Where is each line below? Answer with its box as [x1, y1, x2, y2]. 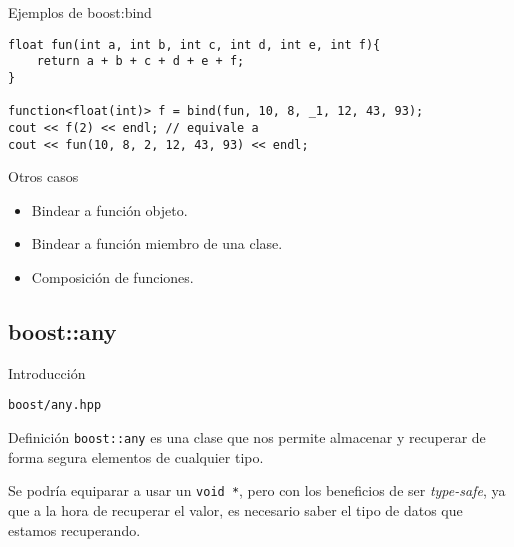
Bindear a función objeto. [31, 199, 188, 220]
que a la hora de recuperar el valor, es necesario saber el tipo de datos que [8, 499, 463, 520]
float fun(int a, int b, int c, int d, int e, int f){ [8, 37, 381, 52]
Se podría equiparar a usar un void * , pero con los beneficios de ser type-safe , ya [8, 480, 506, 501]
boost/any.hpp [8, 398, 102, 413]
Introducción [8, 362, 86, 383]
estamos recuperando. [8, 519, 141, 540]
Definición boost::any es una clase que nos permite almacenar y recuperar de [8, 427, 486, 448]
